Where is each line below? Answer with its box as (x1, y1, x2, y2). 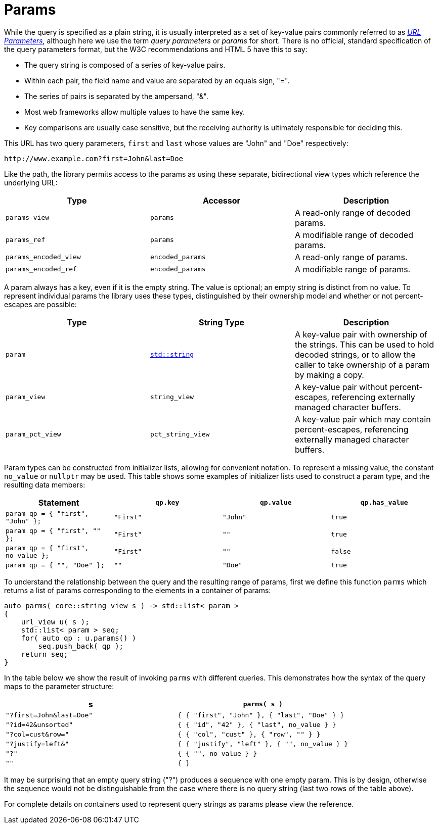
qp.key (155, 499, 180, 507)
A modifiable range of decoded (294, 229, 413, 240)
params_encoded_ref (6, 265, 77, 273)
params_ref (6, 236, 46, 244)
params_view (6, 214, 50, 222)
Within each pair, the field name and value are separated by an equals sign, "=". (24, 76, 290, 85)
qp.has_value (360, 499, 408, 507)
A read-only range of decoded (294, 207, 411, 218)
